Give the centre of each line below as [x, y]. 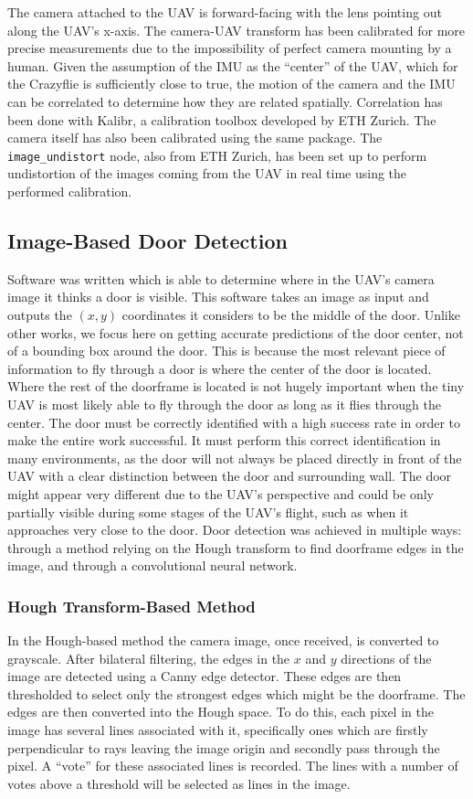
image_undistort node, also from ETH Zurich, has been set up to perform [217, 155]
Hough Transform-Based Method [131, 606]
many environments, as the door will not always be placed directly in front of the [235, 458]
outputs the [40, 314]
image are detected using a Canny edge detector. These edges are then [205, 676]
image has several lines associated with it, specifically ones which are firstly [218, 730]
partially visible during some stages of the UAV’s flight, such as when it [208, 511]
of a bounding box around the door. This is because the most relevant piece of [226, 351]
